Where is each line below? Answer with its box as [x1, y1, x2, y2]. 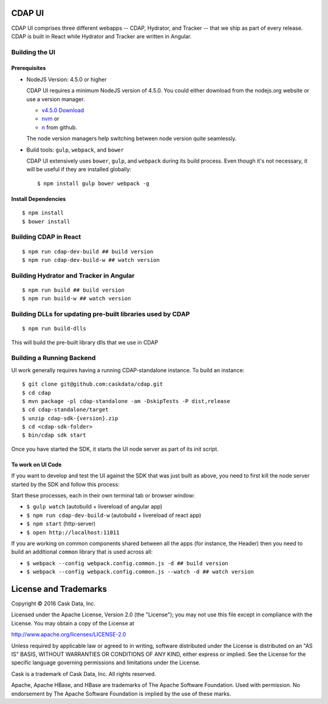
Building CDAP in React [11, 233, 81, 241]
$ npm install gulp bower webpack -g [37, 180, 150, 187]
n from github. [41, 124, 77, 131]
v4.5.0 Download [41, 107, 84, 114]
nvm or [41, 115, 60, 122]
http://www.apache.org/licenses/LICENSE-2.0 [11, 631, 126, 638]
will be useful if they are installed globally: [26, 166, 132, 173]
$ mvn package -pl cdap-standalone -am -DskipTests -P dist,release [22, 398, 230, 404]
